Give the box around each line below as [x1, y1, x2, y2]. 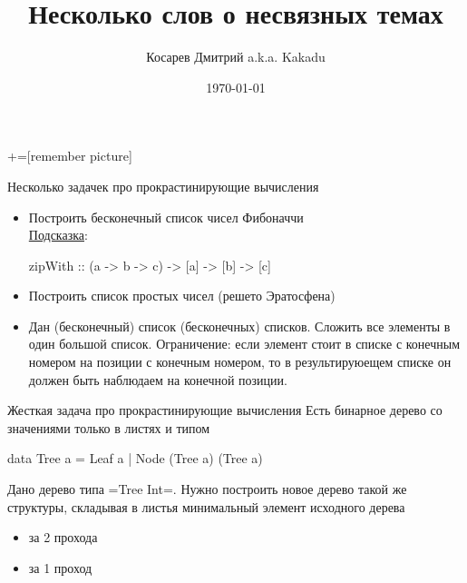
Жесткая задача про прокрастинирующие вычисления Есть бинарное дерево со [7, 400, 443, 420]
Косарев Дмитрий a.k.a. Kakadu [146, 47, 326, 66]
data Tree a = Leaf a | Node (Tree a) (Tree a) [7, 449, 263, 468]
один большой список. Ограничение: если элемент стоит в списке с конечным [28, 334, 461, 353]
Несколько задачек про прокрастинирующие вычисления [7, 176, 319, 195]
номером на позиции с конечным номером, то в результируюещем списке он [28, 352, 452, 371]
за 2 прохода [28, 528, 98, 547]
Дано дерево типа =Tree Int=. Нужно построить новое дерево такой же [7, 479, 407, 499]
